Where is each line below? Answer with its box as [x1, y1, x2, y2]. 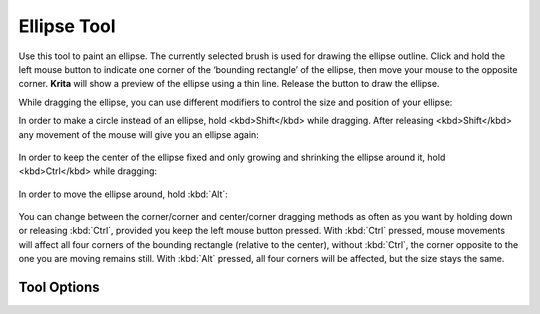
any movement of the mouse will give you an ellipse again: [18, 128, 259, 140]
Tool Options [18, 279, 100, 296]
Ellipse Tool [18, 15, 116, 37]
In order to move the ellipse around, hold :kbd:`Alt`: [18, 188, 229, 200]
